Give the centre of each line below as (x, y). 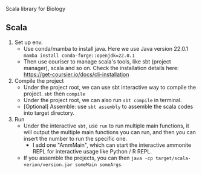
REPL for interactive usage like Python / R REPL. (92, 151)
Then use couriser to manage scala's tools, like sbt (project (97, 61)
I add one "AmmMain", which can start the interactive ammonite (112, 145)
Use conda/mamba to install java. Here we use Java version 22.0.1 (106, 48)
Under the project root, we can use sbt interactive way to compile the (110, 87)
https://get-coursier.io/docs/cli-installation (76, 74)
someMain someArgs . (99, 164)
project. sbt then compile (54, 94)
